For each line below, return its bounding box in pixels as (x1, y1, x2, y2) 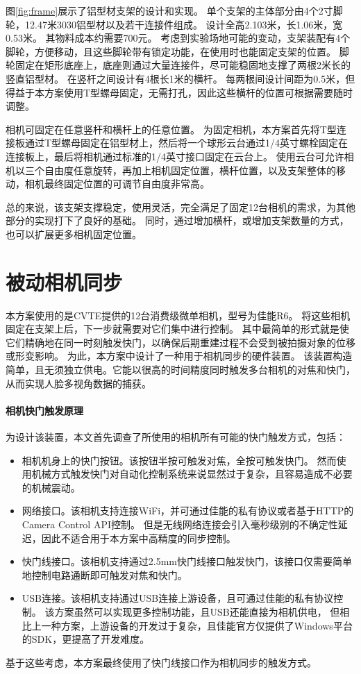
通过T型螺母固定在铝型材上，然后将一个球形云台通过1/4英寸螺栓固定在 (24, 135, 349, 150)
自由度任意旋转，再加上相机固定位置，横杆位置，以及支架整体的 (44, 162, 336, 177)
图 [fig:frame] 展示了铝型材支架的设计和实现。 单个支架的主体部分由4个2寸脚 (6, 3, 343, 17)
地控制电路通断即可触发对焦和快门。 (22, 567, 187, 582)
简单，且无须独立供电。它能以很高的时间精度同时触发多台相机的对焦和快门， (6, 362, 355, 376)
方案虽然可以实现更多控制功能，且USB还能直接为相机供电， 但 (54, 604, 340, 618)
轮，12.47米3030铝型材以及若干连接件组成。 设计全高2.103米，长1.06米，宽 (6, 17, 343, 31)
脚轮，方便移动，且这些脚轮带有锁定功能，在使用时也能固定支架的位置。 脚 (6, 44, 349, 58)
